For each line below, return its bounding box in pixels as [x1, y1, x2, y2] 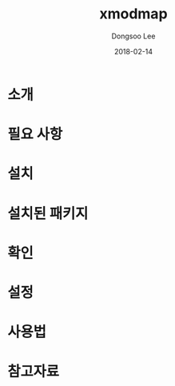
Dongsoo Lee [111, 31, 156, 41]
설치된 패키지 [7, 205, 89, 222]
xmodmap [98, 5, 169, 23]
